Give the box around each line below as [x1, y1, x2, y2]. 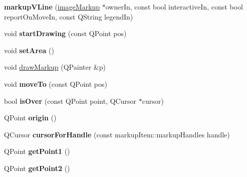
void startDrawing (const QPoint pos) [4, 28, 127, 39]
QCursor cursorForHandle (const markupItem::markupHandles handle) [4, 129, 230, 139]
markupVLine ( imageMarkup [4, 2, 100, 12]
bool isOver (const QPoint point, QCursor [4, 95, 137, 106]
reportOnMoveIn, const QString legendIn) [4, 11, 133, 22]
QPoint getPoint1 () [4, 146, 70, 156]
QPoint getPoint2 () [4, 162, 70, 173]
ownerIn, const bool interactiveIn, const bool [105, 2, 243, 12]
